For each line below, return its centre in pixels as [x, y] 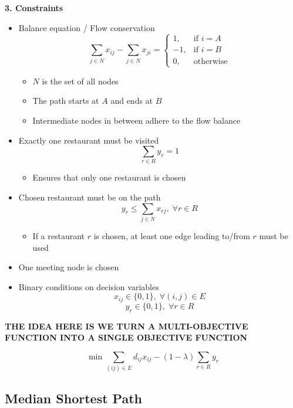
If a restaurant [59, 236]
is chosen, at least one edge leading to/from [172, 236]
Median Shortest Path [73, 398]
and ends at [132, 101]
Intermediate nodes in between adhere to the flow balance [137, 120]
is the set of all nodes [80, 81]
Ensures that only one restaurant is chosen [109, 177]
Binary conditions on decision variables [89, 286]
